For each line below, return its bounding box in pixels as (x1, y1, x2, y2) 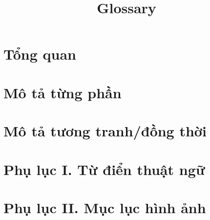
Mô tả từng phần (3, 82, 122, 102)
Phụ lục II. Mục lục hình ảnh (3, 197, 206, 217)
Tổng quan (3, 44, 76, 64)
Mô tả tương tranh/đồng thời (3, 121, 207, 141)
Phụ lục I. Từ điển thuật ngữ (3, 159, 205, 179)
